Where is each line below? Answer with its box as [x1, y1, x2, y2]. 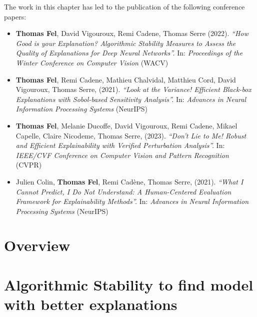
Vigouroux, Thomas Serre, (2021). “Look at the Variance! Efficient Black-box [15, 84, 251, 94]
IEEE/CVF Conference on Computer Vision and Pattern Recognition [15, 149, 229, 160]
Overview [4, 235, 70, 255]
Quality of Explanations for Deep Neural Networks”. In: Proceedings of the [15, 47, 243, 58]
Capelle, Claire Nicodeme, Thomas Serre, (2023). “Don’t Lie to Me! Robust [15, 130, 246, 140]
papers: [4, 11, 26, 21]
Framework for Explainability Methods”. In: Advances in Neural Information [15, 196, 249, 206]
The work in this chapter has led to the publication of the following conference [4, 1, 245, 11]
